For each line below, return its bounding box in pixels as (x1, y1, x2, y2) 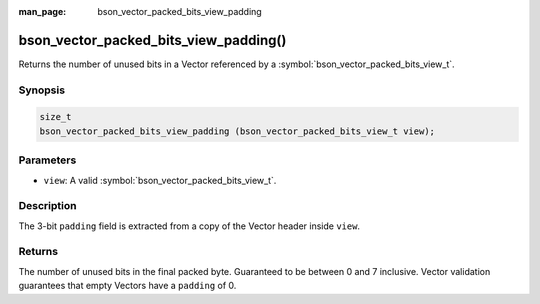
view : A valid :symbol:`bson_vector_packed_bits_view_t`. (43, 174, 277, 186)
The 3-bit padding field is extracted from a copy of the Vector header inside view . (18, 220, 360, 232)
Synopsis (18, 83, 65, 97)
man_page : (18, 6, 67, 17)
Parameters (18, 153, 77, 167)
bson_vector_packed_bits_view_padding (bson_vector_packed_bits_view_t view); (39, 125, 435, 137)
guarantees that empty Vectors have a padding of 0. (18, 280, 237, 292)
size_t (39, 111, 72, 123)
